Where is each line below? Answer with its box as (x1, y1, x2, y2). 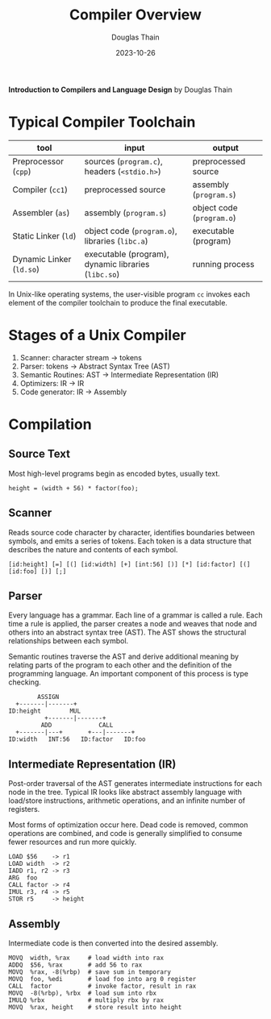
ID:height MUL (8, 707, 81, 715)
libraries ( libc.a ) (84, 235, 149, 247)
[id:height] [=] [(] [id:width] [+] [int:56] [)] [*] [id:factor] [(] (8, 560, 251, 568)
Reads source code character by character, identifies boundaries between (8, 527, 256, 537)
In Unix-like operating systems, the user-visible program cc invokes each (8, 289, 250, 299)
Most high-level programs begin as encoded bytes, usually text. (8, 468, 220, 478)
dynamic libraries (84, 258, 150, 269)
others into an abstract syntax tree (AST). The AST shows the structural (8, 627, 247, 638)
